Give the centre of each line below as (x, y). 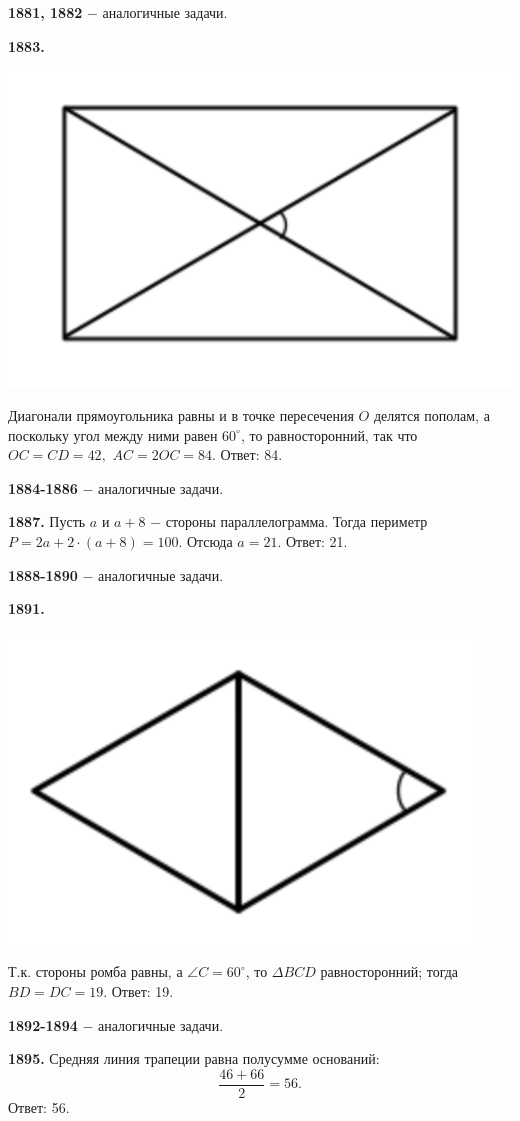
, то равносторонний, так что (329, 434)
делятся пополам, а (431, 414)
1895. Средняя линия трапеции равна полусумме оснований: (194, 1058)
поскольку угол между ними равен (113, 434)
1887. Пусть (47, 521)
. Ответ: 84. (247, 454)
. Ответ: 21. (312, 540)
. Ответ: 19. (138, 990)
